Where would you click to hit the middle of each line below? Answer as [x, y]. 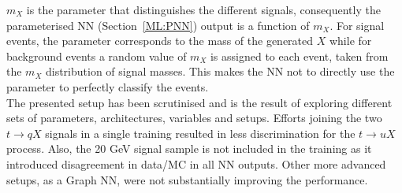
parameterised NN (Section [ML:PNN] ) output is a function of [158, 25]
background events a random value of [97, 56]
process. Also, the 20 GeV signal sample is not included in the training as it [189, 148]
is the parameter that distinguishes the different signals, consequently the [203, 9]
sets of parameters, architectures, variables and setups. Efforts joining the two [194, 118]
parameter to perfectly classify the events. [108, 86]
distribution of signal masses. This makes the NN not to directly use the [220, 71]
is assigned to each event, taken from [299, 56]
